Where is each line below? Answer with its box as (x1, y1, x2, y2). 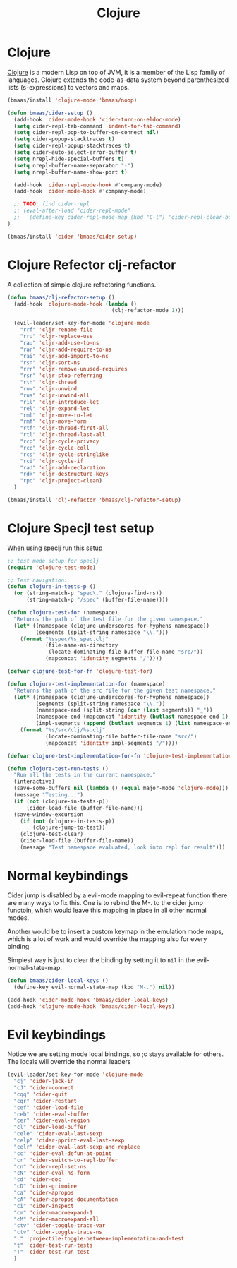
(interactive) (13, 778, 55, 785)
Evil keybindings (7, 1027, 107, 1043)
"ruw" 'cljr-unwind (20, 385, 78, 393)
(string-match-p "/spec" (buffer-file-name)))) (25, 597, 169, 604)
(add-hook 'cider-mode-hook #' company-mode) (13, 188, 147, 195)
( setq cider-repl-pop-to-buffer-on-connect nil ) (13, 129, 159, 136)
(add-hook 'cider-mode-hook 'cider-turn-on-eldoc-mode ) (13, 116, 181, 123)
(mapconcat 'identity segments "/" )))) (44, 655, 162, 662)
